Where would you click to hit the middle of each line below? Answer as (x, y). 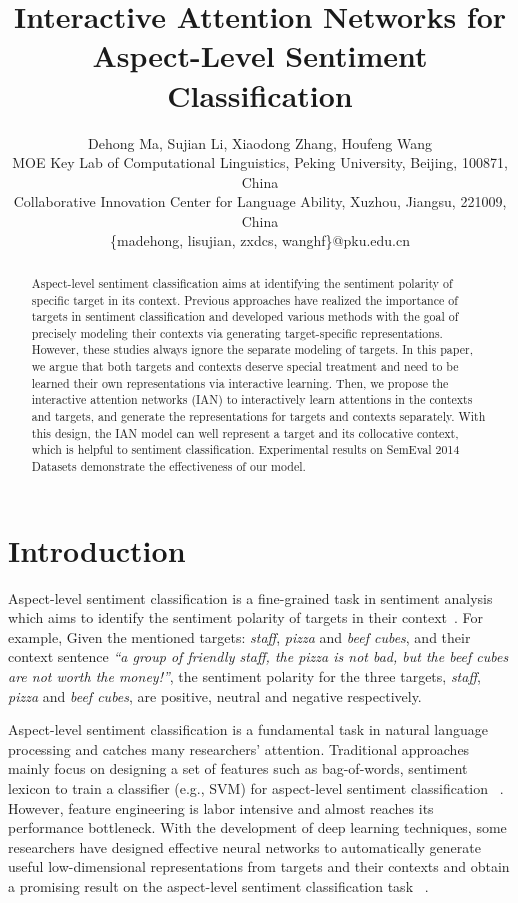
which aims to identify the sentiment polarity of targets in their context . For (246, 617)
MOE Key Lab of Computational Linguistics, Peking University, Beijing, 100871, (260, 162)
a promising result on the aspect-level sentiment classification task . (218, 885)
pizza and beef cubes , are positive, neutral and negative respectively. (215, 695)
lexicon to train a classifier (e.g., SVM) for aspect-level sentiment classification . (256, 788)
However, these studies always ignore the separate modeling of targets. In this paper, (252, 349)
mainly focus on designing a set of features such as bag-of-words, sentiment (238, 768)
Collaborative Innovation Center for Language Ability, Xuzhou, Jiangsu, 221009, (260, 201)
